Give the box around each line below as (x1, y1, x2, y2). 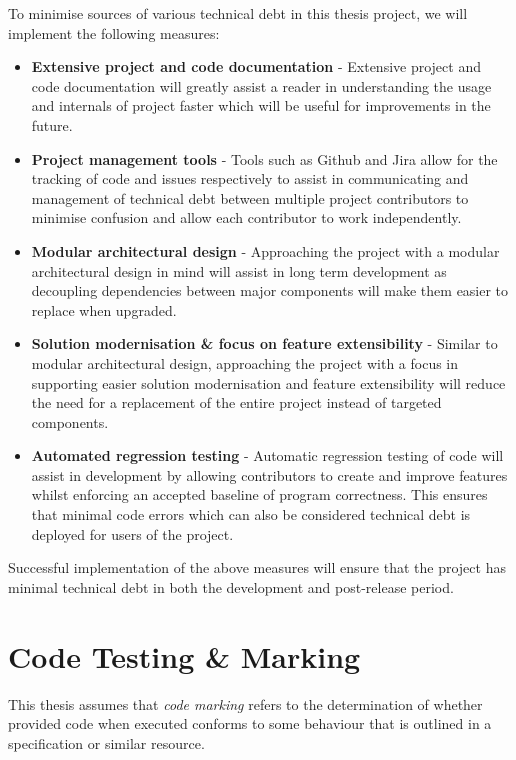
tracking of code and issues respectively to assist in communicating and (31, 168, 469, 189)
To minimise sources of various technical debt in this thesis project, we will (8, 3, 468, 23)
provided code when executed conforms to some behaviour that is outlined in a (8, 713, 492, 734)
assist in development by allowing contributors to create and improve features (31, 464, 508, 485)
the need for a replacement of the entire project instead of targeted (31, 392, 442, 413)
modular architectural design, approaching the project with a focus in (31, 352, 459, 373)
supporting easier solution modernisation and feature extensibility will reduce (31, 372, 506, 393)
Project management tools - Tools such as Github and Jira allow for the (31, 148, 498, 169)
